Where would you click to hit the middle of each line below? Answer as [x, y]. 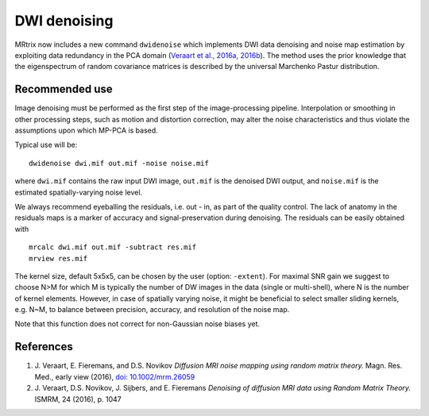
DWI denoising [64, 21]
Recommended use [64, 89]
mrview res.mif [58, 258]
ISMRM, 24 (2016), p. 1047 [78, 399]
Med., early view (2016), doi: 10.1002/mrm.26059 [115, 376]
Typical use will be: [46, 145]
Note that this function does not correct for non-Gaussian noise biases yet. [137, 324]
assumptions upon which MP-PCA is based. [86, 130]
